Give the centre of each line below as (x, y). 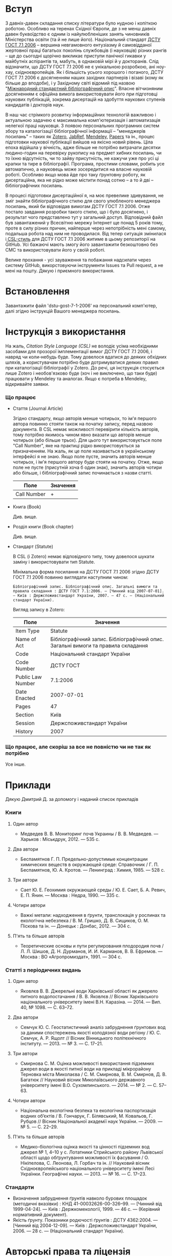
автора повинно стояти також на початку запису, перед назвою (83, 424)
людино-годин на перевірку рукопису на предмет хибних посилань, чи (83, 153)
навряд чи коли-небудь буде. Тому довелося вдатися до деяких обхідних (86, 357)
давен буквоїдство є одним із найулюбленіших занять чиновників (78, 34)
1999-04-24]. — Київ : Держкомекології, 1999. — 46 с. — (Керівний (86, 1209)
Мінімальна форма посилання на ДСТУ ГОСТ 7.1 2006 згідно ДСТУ (86, 572)
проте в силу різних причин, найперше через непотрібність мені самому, (86, 228)
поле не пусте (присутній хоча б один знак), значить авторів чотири (87, 467)
